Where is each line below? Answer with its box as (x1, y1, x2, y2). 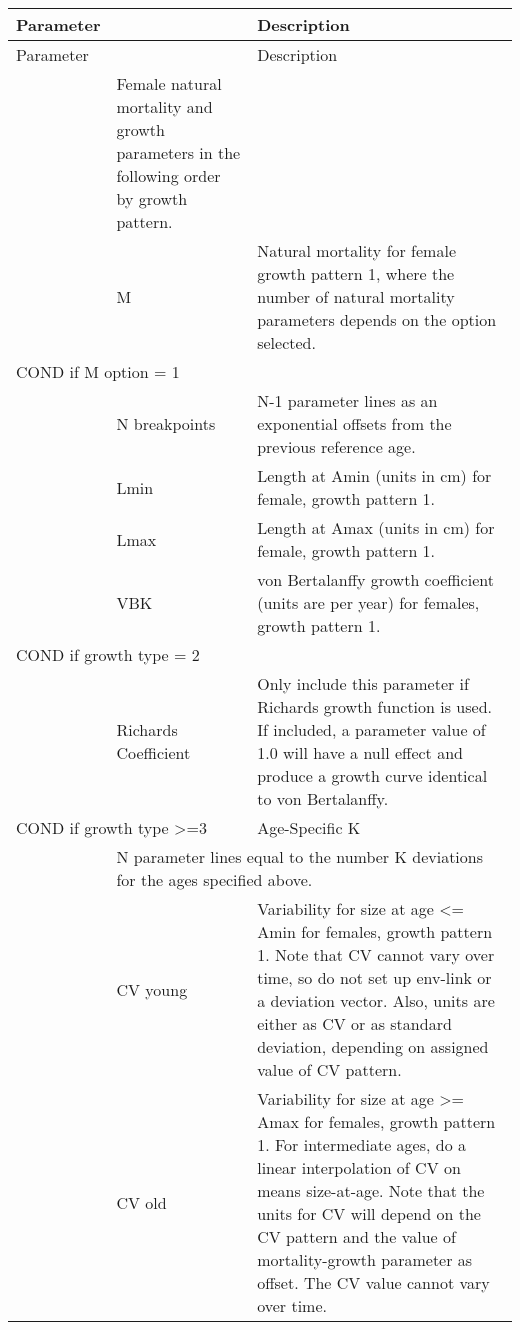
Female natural (116, 72, 222, 95)
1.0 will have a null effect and (257, 741, 463, 764)
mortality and (116, 95, 213, 118)
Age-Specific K (257, 816, 361, 839)
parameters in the (116, 141, 241, 164)
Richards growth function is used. (257, 695, 493, 718)
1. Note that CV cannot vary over (257, 943, 495, 966)
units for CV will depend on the (257, 1202, 481, 1225)
